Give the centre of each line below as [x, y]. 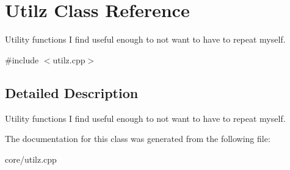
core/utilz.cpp [31, 159]
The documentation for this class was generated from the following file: [138, 139]
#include [22, 59]
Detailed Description [72, 92]
